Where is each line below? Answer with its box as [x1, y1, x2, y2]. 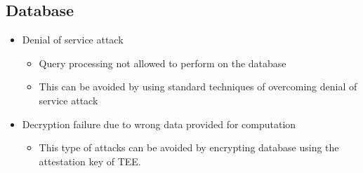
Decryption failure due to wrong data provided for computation [22, 116, 296, 131]
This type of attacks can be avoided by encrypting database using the [39, 140, 339, 155]
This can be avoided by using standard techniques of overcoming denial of [39, 79, 357, 94]
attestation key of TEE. [39, 153, 141, 168]
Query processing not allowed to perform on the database [39, 55, 286, 70]
